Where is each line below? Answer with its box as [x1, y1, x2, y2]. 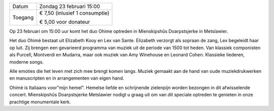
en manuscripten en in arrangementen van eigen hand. [9, 75, 124, 81]
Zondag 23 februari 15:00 [39, 3, 100, 10]
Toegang [12, 14, 34, 21]
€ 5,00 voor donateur [39, 18, 90, 25]
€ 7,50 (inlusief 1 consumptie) [39, 10, 110, 16]
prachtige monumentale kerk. [9, 99, 71, 105]
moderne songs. [9, 59, 44, 65]
